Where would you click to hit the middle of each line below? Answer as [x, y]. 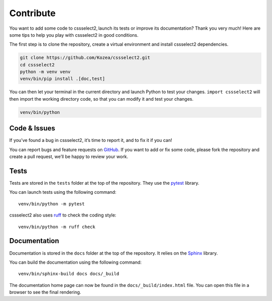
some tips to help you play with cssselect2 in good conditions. [74, 35]
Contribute [32, 13]
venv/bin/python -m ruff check [57, 227]
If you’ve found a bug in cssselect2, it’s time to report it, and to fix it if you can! [91, 140]
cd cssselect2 [37, 65]
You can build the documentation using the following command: [76, 262]
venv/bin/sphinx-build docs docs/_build [69, 274]
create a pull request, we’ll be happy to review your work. [69, 157]
